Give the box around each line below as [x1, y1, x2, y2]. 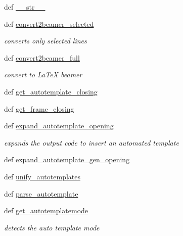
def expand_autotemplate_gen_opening [4, 154, 130, 165]
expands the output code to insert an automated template [4, 137, 179, 148]
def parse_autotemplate [4, 188, 78, 199]
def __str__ [4, 2, 45, 12]
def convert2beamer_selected [4, 18, 94, 29]
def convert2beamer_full [4, 52, 80, 63]
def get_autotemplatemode [4, 205, 88, 216]
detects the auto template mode [4, 222, 100, 232]
